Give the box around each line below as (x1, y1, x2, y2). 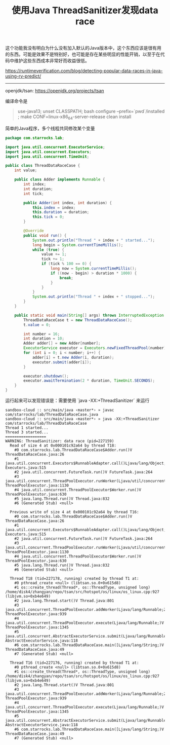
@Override (23, 229, 44, 234)
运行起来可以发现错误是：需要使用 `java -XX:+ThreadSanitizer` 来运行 (5, 397, 150, 403)
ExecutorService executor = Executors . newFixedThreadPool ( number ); (23, 346, 168, 351)
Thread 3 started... (5, 430, 49, 435)
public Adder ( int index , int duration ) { (23, 200, 112, 205)
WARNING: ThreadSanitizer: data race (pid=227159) (5, 439, 114, 444)
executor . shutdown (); (23, 374, 69, 379)
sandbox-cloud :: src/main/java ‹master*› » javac (5, 407, 114, 413)
